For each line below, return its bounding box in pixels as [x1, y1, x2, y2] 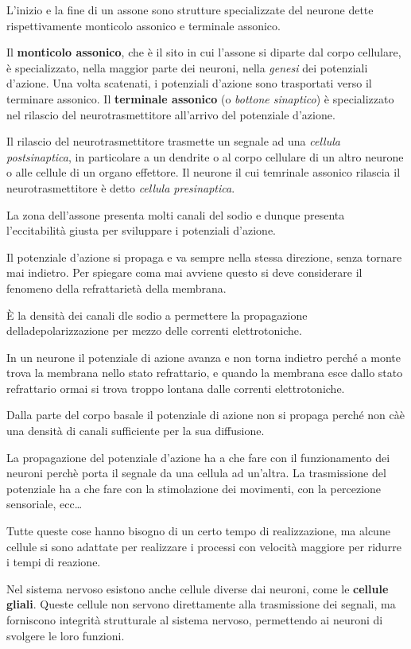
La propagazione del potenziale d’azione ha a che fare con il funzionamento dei [6, 449, 390, 465]
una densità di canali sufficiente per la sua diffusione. [6, 422, 265, 439]
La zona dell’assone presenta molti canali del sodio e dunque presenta [6, 206, 345, 223]
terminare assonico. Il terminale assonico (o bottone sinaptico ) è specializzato [6, 90, 394, 107]
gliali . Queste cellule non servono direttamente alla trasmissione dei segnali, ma [6, 596, 396, 612]
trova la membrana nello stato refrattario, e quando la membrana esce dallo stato [6, 364, 403, 381]
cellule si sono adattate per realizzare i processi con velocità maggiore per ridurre [6, 538, 401, 554]
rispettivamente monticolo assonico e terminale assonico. [6, 17, 281, 33]
